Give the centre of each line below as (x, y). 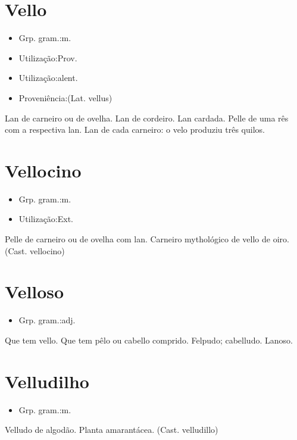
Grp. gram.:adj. (47, 320)
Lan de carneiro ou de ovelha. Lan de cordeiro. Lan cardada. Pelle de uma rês (147, 118)
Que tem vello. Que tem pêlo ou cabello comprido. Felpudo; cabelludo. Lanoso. (149, 340)
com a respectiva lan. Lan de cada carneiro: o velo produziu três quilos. (135, 129)
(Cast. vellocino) (35, 250)
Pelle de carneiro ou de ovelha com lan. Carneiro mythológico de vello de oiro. (147, 239)
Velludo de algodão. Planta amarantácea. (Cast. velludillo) (112, 430)
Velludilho (47, 381)
